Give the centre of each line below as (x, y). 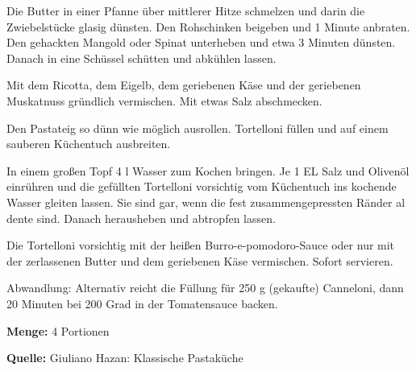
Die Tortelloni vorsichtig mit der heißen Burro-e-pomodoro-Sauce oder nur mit (201, 245)
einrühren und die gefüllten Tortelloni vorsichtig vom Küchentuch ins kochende (202, 186)
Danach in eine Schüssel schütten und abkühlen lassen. (141, 58)
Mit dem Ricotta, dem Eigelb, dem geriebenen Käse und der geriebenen (184, 85)
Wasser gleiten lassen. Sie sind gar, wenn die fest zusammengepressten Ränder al (206, 202)
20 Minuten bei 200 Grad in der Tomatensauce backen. (142, 303)
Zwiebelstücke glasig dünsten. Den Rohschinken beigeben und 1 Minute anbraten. (208, 26)
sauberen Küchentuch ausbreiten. (89, 144)
